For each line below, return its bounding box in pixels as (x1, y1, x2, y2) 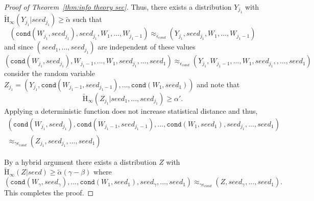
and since (4, 41, 33, 52)
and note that (197, 79, 240, 89)
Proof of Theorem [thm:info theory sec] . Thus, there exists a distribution (4, 2, 232, 12)
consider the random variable (4, 68, 95, 79)
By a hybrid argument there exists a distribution (4, 156, 157, 167)
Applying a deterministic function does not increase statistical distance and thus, (4, 106, 258, 116)
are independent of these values (98, 41, 196, 52)
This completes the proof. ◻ (4, 187, 94, 198)
